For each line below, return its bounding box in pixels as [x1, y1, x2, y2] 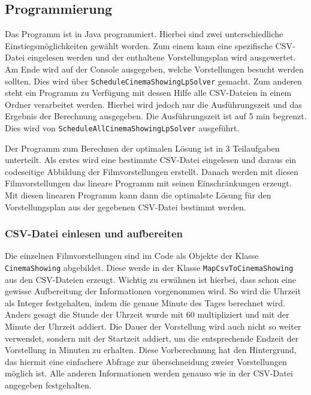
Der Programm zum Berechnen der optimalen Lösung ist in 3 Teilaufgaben [5, 141, 280, 154]
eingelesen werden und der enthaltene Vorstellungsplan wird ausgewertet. [27, 51, 296, 64]
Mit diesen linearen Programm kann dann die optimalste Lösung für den [5, 189, 271, 201]
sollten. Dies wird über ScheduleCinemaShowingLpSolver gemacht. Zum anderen [5, 74, 302, 87]
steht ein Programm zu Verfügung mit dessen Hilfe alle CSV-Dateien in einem [5, 86, 292, 99]
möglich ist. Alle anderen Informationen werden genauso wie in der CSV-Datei [5, 367, 293, 379]
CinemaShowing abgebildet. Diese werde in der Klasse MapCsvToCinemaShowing [5, 261, 294, 274]
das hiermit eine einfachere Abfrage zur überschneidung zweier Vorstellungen [5, 355, 287, 367]
